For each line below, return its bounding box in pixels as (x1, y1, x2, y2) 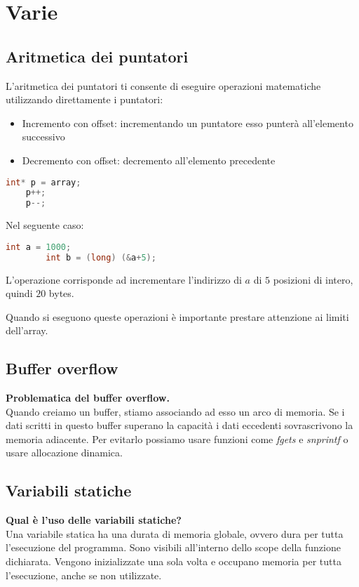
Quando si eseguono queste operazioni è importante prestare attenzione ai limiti (6, 309, 349, 324)
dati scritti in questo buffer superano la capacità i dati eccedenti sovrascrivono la (6, 418, 353, 433)
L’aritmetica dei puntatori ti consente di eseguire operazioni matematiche (6, 78, 321, 93)
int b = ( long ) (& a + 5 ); (46, 252, 156, 263)
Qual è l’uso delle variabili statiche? (6, 513, 182, 527)
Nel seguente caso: (6, 218, 84, 232)
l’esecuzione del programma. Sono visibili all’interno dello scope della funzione (6, 540, 341, 555)
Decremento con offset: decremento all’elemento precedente (22, 152, 276, 167)
